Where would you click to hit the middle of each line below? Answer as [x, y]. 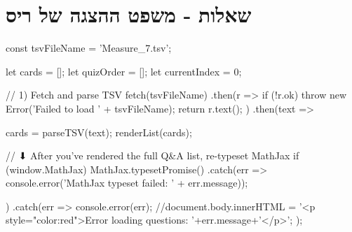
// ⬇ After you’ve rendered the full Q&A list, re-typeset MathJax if [153, 155]
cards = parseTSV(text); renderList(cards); [99, 132]
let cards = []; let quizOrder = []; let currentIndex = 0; [124, 71]
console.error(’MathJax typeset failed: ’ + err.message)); [127, 183]
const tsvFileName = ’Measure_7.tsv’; [89, 48]
